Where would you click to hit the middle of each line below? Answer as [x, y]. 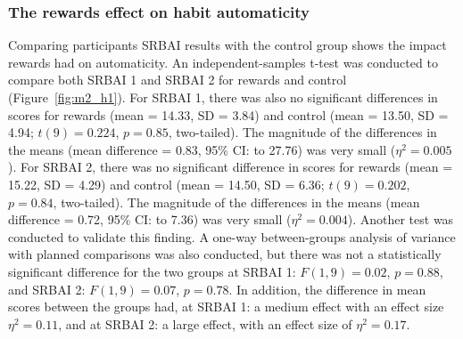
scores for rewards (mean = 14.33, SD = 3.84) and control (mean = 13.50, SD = [228, 114]
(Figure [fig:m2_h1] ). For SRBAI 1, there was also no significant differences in [223, 97]
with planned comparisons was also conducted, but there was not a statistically [225, 254]
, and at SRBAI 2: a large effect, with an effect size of [205, 323]
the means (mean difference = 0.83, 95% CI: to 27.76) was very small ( [202, 149]
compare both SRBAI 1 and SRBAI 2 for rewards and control [178, 80]
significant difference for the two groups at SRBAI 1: [152, 271]
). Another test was [401, 219]
